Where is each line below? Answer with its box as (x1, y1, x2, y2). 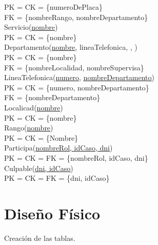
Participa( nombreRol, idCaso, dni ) (4, 142, 113, 153)
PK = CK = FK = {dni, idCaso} (4, 173, 110, 183)
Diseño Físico (4, 202, 101, 223)
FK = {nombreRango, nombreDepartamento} (4, 11, 148, 22)
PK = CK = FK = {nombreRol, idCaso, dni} (4, 152, 148, 163)
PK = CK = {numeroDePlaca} (4, 2, 103, 12)
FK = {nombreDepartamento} (4, 92, 101, 103)
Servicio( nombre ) (4, 22, 58, 32)
